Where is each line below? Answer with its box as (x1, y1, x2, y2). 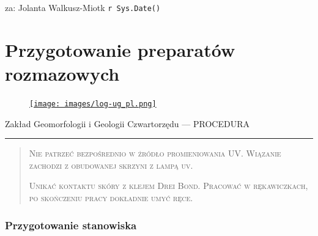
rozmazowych (5, 61, 120, 86)
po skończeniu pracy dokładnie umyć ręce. (29, 191, 193, 204)
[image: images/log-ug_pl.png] (29, 99, 157, 108)
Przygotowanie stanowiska (5, 217, 137, 232)
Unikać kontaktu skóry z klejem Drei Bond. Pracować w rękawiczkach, (29, 179, 308, 192)
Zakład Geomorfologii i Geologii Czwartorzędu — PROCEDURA (5, 117, 250, 130)
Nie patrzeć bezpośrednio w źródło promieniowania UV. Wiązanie (29, 147, 281, 160)
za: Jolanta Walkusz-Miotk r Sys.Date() (5, 1, 161, 13)
